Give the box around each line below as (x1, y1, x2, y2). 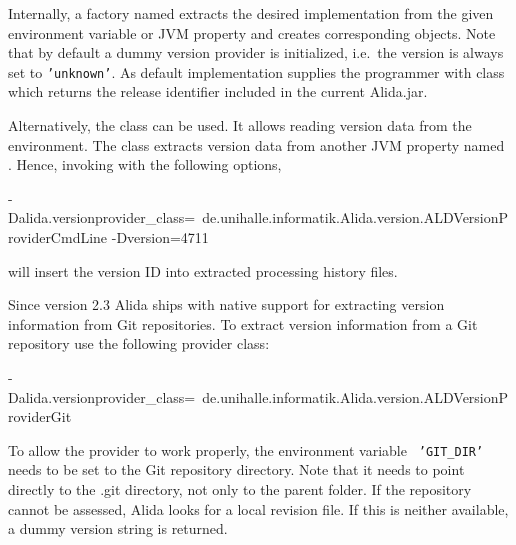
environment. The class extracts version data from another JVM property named (8, 134, 505, 155)
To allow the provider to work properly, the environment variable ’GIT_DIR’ (8, 439, 484, 460)
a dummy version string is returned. (8, 518, 228, 539)
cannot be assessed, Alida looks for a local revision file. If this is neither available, (8, 498, 509, 519)
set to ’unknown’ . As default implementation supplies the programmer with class (8, 61, 505, 82)
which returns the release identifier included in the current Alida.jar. (8, 81, 428, 102)
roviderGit (8, 406, 72, 427)
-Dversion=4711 (111, 227, 209, 247)
